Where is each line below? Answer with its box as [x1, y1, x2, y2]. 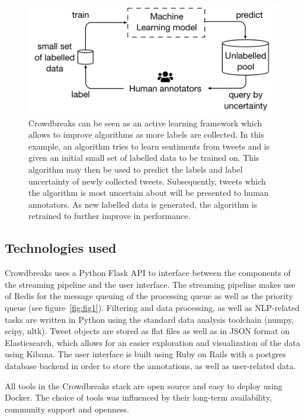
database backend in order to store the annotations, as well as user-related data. [5, 360, 296, 372]
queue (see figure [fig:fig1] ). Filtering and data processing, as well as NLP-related [5, 301, 300, 314]
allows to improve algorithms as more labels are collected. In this [28, 128, 264, 141]
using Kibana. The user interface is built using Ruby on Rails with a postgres [5, 348, 286, 360]
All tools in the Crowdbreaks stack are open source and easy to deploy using [5, 379, 282, 392]
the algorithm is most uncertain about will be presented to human [28, 186, 269, 199]
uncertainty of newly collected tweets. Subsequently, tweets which [28, 174, 266, 187]
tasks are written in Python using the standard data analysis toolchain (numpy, [5, 313, 294, 325]
